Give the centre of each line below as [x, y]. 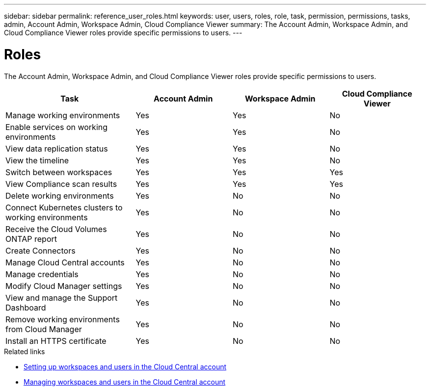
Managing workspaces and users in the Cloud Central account [125, 382]
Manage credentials [42, 274]
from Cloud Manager [44, 329]
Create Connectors [40, 250]
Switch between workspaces [59, 172]
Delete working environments [60, 195]
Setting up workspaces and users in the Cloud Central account [125, 366]
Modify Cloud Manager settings [64, 286]
